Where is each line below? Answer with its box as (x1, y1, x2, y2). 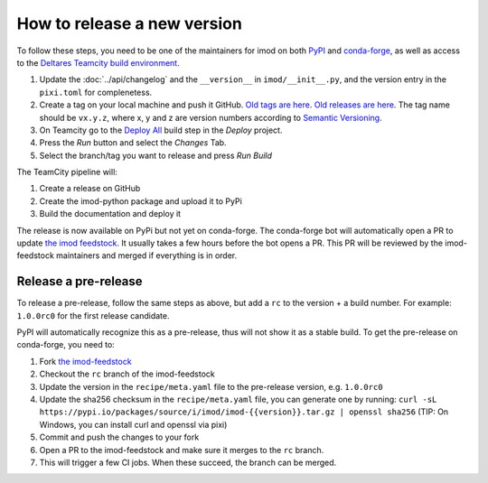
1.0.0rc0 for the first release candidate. (16, 310, 170, 320)
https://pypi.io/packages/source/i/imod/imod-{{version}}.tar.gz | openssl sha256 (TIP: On (39, 406, 449, 417)
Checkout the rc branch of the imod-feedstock (39, 368, 216, 379)
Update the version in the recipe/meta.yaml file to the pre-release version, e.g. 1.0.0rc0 (39, 381, 383, 392)
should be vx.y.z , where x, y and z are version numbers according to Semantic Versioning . (39, 112, 383, 123)
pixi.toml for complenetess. (39, 87, 153, 98)
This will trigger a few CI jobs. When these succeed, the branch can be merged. (39, 457, 337, 468)
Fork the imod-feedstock (39, 356, 132, 367)
